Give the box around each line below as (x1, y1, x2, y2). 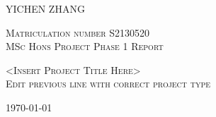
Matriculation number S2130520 (6, 25, 149, 39)
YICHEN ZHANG (6, 1, 85, 16)
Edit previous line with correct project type (6, 76, 211, 91)
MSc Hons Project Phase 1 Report (6, 39, 164, 54)
